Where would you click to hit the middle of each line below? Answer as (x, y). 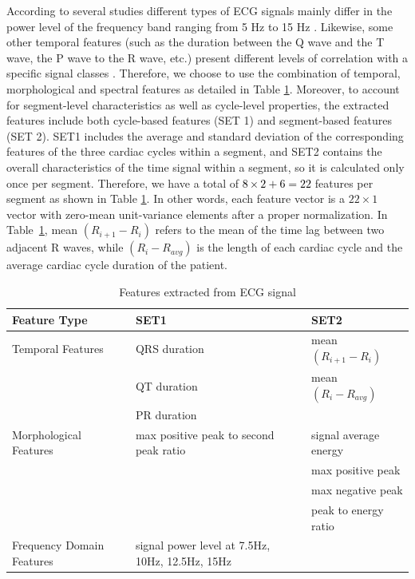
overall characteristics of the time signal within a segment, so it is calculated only (206, 167)
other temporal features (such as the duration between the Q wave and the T (196, 42)
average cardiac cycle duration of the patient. (117, 265)
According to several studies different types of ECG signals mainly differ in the (200, 10)
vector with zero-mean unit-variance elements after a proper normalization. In (197, 214)
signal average (346, 434)
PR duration (166, 415)
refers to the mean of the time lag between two (270, 230)
